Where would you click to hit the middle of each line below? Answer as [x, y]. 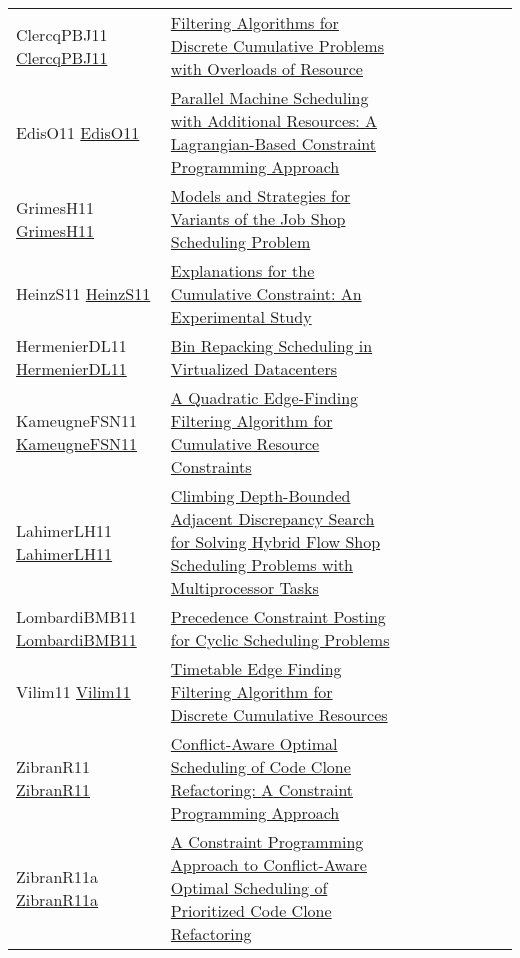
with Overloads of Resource [266, 68]
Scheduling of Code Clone [260, 766]
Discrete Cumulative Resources [279, 714]
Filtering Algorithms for [254, 22]
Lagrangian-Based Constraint [273, 143]
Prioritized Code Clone [251, 910]
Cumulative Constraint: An [266, 293]
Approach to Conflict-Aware [268, 864]
